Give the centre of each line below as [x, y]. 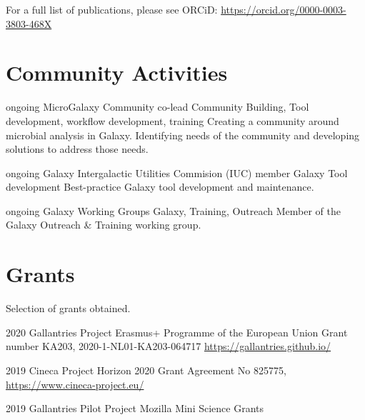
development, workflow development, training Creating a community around [172, 120]
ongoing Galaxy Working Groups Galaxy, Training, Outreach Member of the [173, 210]
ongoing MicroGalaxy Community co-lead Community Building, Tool [157, 107]
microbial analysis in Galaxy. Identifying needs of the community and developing [183, 135]
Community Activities [117, 72]
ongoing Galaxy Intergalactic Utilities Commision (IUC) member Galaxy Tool [177, 172]
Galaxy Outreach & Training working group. [104, 225]
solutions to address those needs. [77, 149]
